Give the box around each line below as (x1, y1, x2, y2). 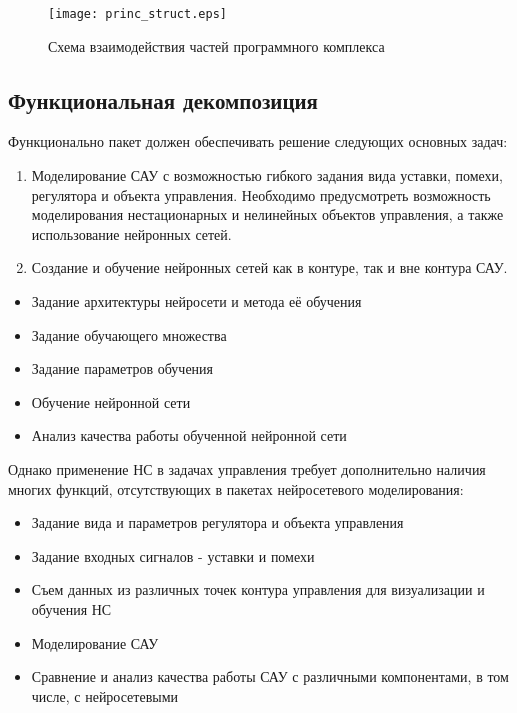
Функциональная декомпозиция (8, 84, 318, 115)
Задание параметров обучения (31, 358, 214, 379)
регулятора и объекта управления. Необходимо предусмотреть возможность (31, 184, 491, 205)
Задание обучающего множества (31, 324, 227, 345)
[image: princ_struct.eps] (48, 7, 227, 21)
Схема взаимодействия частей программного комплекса (48, 35, 385, 56)
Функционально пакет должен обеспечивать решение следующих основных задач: (8, 131, 508, 152)
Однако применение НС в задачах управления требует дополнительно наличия (8, 458, 486, 479)
